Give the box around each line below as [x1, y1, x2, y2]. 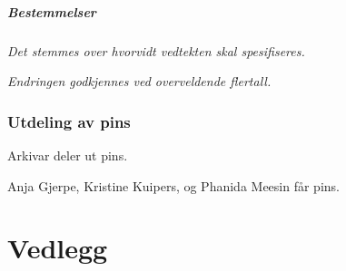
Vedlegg [7, 229, 108, 266]
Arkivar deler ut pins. [7, 145, 128, 164]
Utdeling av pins [7, 110, 131, 132]
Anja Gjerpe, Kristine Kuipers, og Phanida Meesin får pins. [7, 176, 340, 195]
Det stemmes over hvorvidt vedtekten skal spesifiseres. [7, 41, 305, 60]
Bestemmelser [7, 2, 96, 21]
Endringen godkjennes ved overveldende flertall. [7, 72, 272, 91]
